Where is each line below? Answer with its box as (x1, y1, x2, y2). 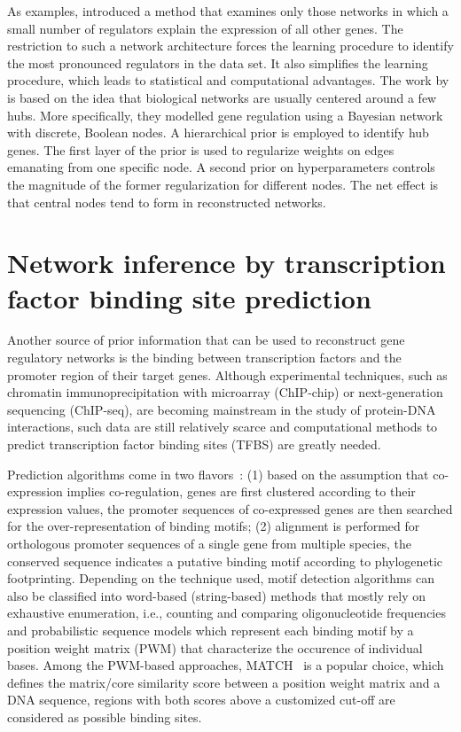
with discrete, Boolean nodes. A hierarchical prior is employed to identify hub (7, 123, 429, 142)
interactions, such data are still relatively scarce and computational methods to (7, 417, 438, 436)
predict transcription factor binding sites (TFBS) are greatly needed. (7, 435, 381, 453)
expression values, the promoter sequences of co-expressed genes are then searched (7, 499, 453, 518)
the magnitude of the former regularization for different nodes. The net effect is (7, 175, 439, 193)
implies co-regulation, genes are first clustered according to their (66, 482, 416, 501)
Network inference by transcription (7, 245, 446, 281)
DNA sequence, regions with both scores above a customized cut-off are (7, 690, 395, 709)
